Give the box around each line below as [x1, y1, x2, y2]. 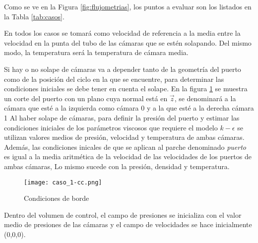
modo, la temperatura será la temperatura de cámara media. [4, 47, 189, 58]
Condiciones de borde [24, 193, 89, 203]
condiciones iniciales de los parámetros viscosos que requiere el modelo [4, 122, 218, 132]
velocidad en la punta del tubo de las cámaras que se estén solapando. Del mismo [4, 37, 252, 48]
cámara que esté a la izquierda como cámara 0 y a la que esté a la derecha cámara [4, 103, 254, 113]
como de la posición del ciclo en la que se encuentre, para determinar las [4, 73, 224, 84]
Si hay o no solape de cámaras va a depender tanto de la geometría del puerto [4, 63, 241, 74]
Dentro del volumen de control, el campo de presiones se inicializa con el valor [4, 209, 242, 220]
